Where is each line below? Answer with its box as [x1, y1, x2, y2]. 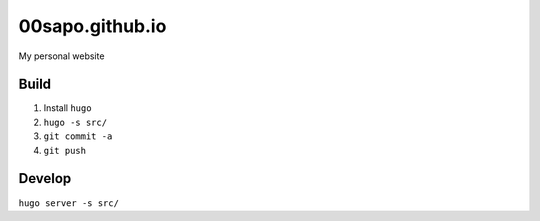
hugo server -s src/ [18, 197, 120, 209]
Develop [18, 170, 72, 187]
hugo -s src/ [43, 116, 108, 128]
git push [43, 145, 87, 156]
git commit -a [43, 131, 113, 142]
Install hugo [43, 102, 92, 114]
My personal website [18, 50, 105, 62]
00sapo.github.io [18, 15, 167, 37]
